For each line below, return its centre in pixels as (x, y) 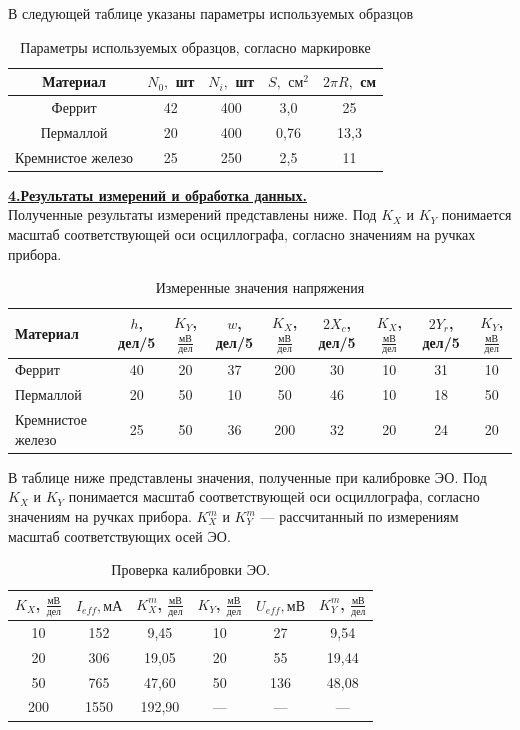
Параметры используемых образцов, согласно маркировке (195, 46)
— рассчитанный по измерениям (359, 516)
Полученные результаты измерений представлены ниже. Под (192, 214)
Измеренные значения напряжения (260, 287)
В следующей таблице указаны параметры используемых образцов (211, 13)
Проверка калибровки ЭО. (191, 569)
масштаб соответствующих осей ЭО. (119, 535)
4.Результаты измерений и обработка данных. (158, 194)
